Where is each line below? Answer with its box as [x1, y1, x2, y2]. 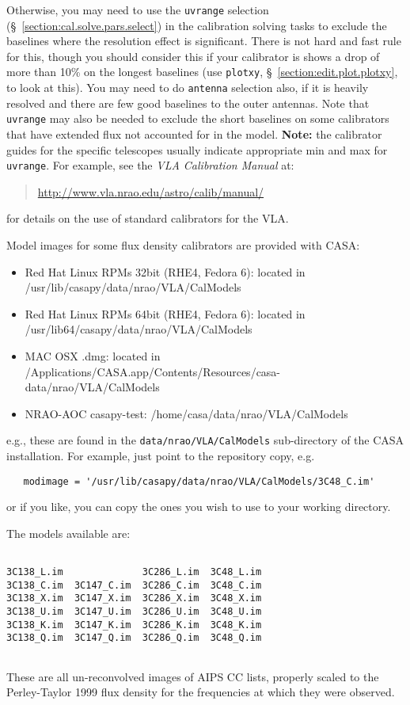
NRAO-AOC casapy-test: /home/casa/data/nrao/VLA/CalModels [25, 405, 348, 421]
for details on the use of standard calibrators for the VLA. [6, 210, 289, 227]
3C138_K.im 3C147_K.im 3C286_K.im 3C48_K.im [6, 619, 262, 631]
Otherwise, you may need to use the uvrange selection [6, 2, 269, 17]
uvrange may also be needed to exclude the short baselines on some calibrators [6, 110, 389, 127]
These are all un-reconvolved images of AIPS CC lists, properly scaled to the [6, 668, 379, 684]
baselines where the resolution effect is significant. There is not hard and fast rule [6, 32, 401, 49]
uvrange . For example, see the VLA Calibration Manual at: [6, 157, 294, 173]
